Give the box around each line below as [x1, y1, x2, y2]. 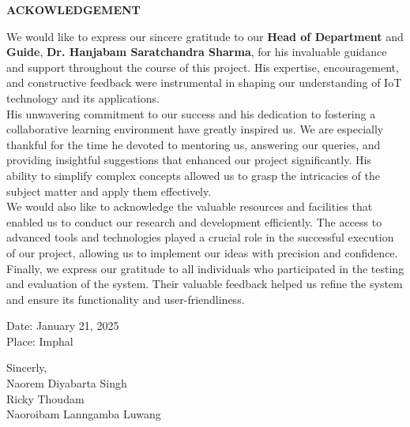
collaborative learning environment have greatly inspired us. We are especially [6, 121, 384, 137]
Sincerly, [6, 359, 47, 376]
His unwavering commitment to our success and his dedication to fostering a [6, 105, 376, 122]
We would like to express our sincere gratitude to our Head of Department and [6, 28, 404, 44]
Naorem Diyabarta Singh [6, 375, 127, 391]
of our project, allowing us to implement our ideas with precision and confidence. [6, 244, 398, 260]
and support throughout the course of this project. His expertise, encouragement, [6, 58, 399, 75]
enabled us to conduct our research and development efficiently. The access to [6, 213, 382, 230]
